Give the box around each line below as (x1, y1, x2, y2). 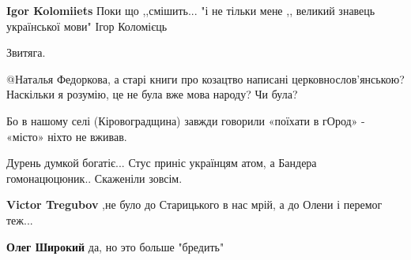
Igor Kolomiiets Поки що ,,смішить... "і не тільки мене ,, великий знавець (6, 2, 375, 18)
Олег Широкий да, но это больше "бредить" (6, 238, 224, 254)
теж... (6, 211, 33, 228)
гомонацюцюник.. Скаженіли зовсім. (6, 169, 183, 186)
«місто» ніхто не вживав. (6, 128, 127, 144)
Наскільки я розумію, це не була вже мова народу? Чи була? (6, 86, 298, 102)
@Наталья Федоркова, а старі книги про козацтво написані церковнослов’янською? (6, 70, 405, 87)
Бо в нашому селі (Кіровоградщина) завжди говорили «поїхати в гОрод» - (6, 112, 365, 128)
